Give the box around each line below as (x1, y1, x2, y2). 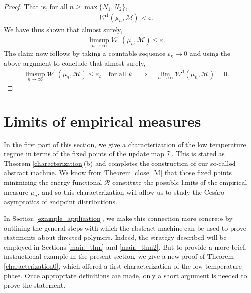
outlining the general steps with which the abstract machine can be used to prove (4, 222, 246, 233)
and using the (189, 48, 231, 58)
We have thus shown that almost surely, (4, 24, 123, 34)
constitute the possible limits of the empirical (112, 177, 247, 187)
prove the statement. (4, 280, 66, 290)
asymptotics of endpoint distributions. (4, 197, 117, 207)
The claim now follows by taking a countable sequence (4, 48, 166, 58)
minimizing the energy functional (4, 177, 102, 187)
